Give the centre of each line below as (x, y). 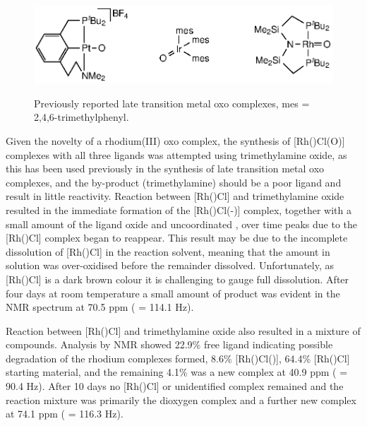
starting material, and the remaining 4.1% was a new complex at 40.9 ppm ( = (177, 372)
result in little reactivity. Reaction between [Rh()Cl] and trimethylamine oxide (175, 196)
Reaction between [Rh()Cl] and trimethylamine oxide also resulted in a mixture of (183, 330)
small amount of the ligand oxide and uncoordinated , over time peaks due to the (182, 224)
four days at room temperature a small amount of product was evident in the (173, 293)
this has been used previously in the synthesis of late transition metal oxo (165, 168)
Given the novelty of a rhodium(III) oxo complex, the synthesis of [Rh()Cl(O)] (175, 140)
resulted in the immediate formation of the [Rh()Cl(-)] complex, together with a (179, 209)
